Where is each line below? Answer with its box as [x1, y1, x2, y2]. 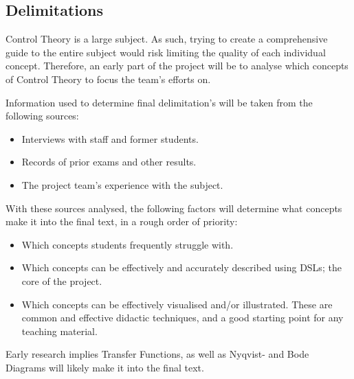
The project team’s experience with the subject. [21, 177, 223, 192]
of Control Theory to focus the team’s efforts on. [5, 71, 211, 86]
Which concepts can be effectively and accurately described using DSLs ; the [21, 260, 342, 275]
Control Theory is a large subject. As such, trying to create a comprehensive [5, 32, 328, 46]
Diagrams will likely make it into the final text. [5, 360, 204, 374]
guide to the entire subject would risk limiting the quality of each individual [5, 45, 326, 59]
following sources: [5, 108, 79, 123]
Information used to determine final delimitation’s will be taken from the [5, 95, 313, 109]
